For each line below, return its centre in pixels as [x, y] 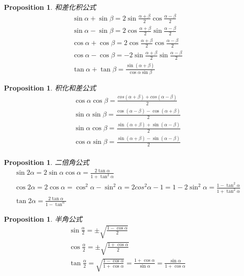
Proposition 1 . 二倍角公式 [47, 162]
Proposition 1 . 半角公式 [43, 218]
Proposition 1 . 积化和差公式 [50, 87]
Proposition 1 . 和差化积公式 [50, 7]
